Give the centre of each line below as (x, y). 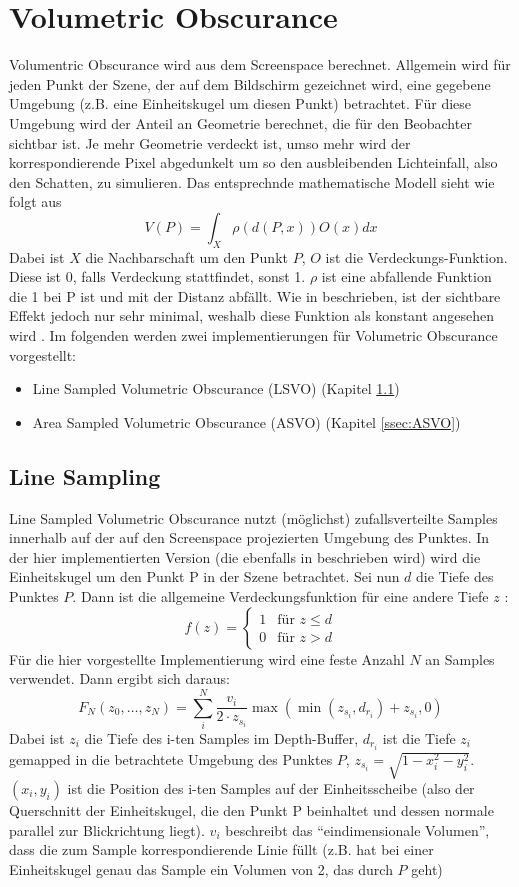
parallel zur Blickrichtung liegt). (107, 829)
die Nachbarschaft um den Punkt (186, 256)
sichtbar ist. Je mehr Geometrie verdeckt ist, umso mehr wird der (210, 142)
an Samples (460, 658)
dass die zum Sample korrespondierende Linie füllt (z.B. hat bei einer (221, 849)
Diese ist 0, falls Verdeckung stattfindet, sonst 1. (157, 276)
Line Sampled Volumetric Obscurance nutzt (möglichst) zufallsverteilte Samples (253, 517)
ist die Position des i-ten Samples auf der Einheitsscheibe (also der (271, 787)
